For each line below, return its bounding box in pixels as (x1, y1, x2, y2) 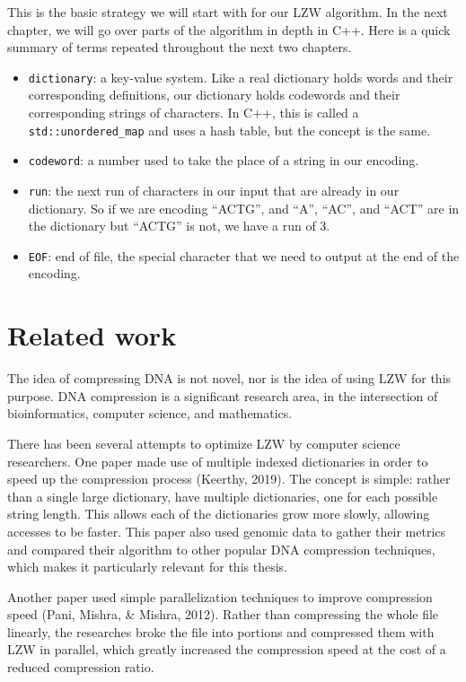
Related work (7, 317, 177, 354)
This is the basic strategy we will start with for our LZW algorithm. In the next (7, 3, 448, 21)
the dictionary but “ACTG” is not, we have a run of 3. (28, 216, 330, 235)
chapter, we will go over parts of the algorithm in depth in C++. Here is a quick (7, 20, 451, 39)
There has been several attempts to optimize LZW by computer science (7, 433, 400, 452)
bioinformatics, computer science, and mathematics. (7, 404, 293, 423)
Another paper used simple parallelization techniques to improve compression (7, 587, 433, 606)
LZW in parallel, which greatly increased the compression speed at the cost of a (7, 640, 446, 659)
